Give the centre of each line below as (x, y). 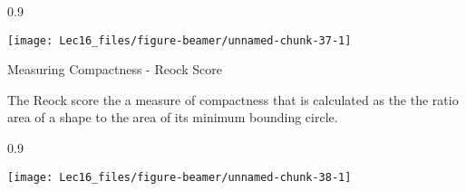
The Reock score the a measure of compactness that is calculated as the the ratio (233, 99)
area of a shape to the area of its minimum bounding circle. (173, 117)
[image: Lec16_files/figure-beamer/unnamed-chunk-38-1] (180, 177)
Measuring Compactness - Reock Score (115, 69)
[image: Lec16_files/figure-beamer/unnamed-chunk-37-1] (180, 40)
